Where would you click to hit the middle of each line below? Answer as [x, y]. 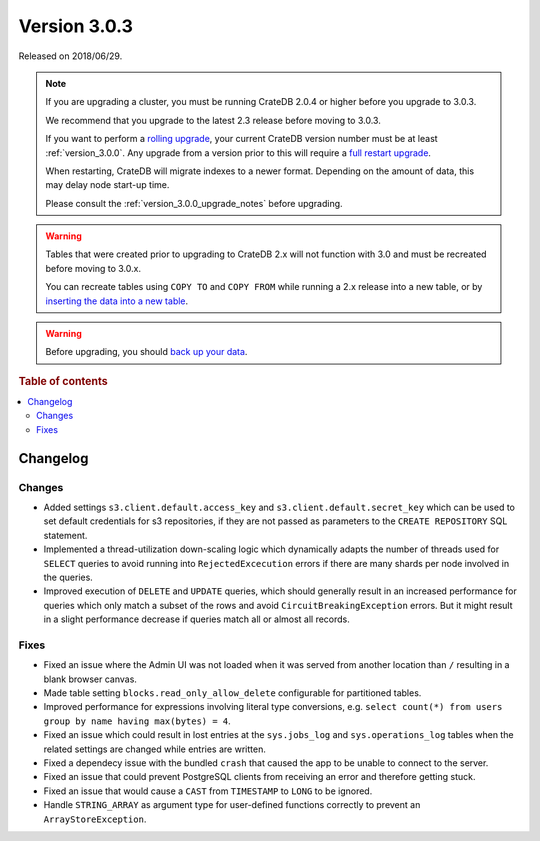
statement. [65, 535]
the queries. [68, 577]
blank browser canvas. [90, 679]
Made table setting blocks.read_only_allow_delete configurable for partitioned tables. [232, 693]
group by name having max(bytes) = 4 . [137, 721]
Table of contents [63, 381]
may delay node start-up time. [107, 185]
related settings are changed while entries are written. [155, 749]
